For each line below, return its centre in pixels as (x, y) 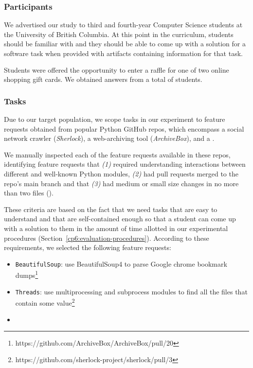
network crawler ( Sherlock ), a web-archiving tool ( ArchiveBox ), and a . (109, 138)
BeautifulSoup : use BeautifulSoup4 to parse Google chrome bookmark (121, 263)
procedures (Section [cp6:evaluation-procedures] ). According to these (107, 238)
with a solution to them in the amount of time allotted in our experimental (116, 228)
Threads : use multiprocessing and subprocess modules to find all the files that (131, 291)
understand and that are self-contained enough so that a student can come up (120, 219)
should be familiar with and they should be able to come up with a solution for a (125, 44)
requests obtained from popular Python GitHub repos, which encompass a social (124, 128)
